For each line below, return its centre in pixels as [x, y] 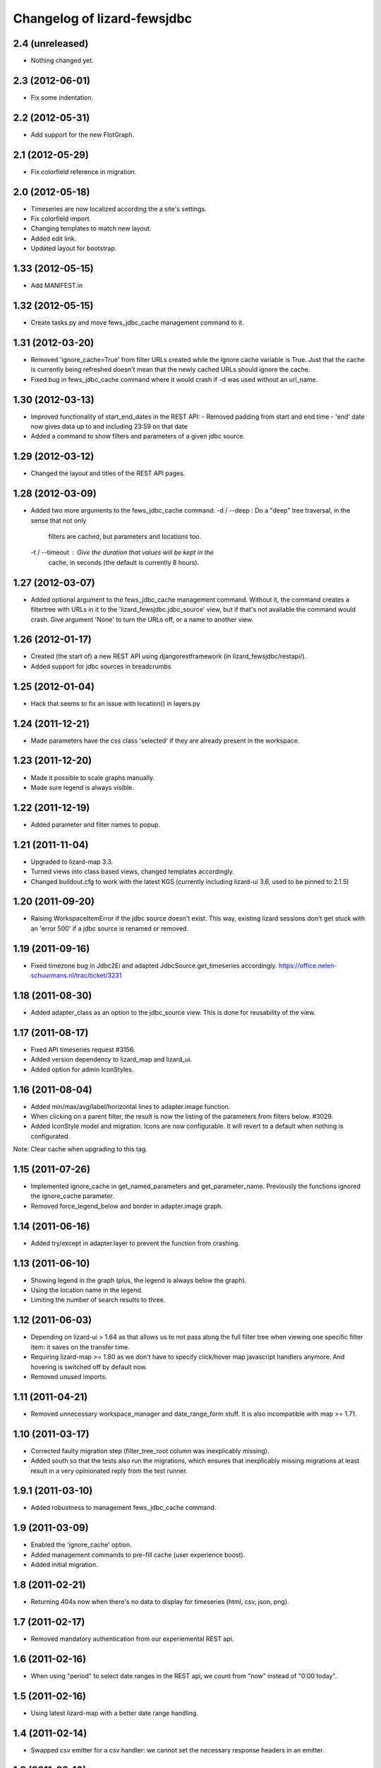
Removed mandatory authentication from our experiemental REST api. [132, 1639]
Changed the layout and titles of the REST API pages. [108, 473]
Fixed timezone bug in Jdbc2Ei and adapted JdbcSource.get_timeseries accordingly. [154, 965]
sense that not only [59, 520]
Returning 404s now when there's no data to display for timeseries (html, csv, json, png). [160, 1601]
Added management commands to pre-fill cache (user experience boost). [138, 1554]
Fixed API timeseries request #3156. [83, 1049]
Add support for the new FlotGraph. [82, 134]
